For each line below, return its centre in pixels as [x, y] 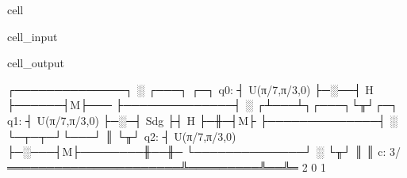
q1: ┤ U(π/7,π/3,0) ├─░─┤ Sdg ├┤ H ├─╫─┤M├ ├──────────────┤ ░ [202, 120]
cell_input [33, 36]
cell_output [36, 63]
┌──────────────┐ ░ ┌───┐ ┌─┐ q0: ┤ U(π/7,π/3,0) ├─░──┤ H [190, 89]
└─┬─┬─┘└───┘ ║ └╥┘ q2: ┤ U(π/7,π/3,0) [122, 136]
